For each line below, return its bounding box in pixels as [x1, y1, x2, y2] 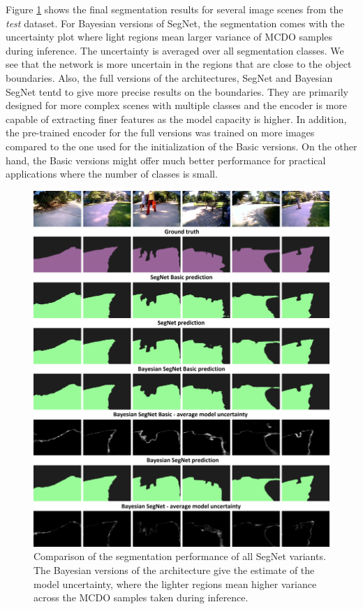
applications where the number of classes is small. [6, 166, 218, 181]
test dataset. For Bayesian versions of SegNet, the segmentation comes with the [6, 15, 345, 30]
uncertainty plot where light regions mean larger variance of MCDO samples [6, 29, 333, 44]
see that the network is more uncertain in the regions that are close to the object [6, 57, 352, 71]
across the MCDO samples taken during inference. [34, 590, 249, 605]
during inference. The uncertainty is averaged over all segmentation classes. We [6, 43, 344, 57]
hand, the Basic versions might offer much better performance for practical [6, 152, 326, 167]
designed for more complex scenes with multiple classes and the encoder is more [6, 98, 348, 113]
